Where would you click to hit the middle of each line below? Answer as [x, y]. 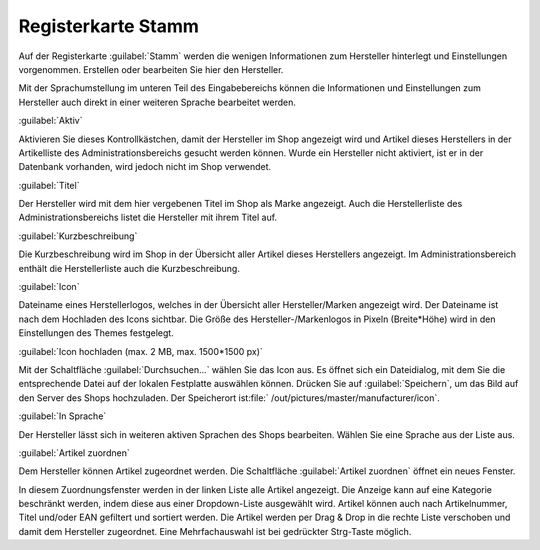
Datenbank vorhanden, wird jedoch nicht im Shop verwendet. [145, 167]
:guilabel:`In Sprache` [62, 416]
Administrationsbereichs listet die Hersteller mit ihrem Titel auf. [148, 217]
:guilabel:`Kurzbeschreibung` [78, 236]
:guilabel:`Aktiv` [50, 121]
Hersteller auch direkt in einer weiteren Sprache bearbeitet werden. [157, 102]
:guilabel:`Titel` [49, 185]
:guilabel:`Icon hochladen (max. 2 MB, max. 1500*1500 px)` [141, 351]
